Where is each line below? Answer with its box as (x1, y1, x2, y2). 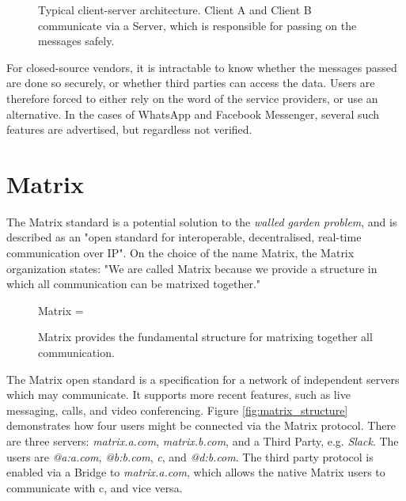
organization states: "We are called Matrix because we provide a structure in (6, 260, 378, 276)
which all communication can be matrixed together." (6, 275, 261, 292)
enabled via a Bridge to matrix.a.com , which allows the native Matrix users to (6, 464, 385, 480)
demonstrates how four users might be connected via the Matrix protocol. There (6, 417, 397, 434)
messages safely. (38, 32, 115, 49)
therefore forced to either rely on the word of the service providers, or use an (6, 89, 378, 106)
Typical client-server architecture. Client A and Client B (38, 2, 312, 17)
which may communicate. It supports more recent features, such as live (6, 386, 351, 403)
